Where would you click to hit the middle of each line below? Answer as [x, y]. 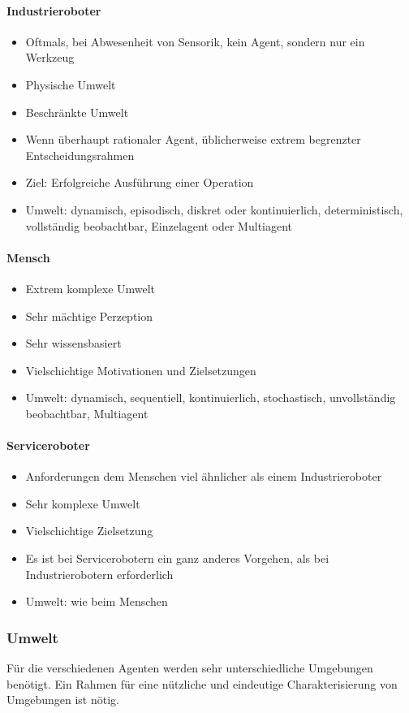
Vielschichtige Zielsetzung [89, 531]
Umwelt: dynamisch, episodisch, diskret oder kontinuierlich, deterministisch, [214, 209]
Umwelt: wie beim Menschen [97, 601]
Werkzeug [50, 57]
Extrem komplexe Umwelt [90, 288]
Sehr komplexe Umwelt [83, 503]
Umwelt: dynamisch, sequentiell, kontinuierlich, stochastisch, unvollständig [211, 398]
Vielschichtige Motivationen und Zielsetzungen [141, 370]
